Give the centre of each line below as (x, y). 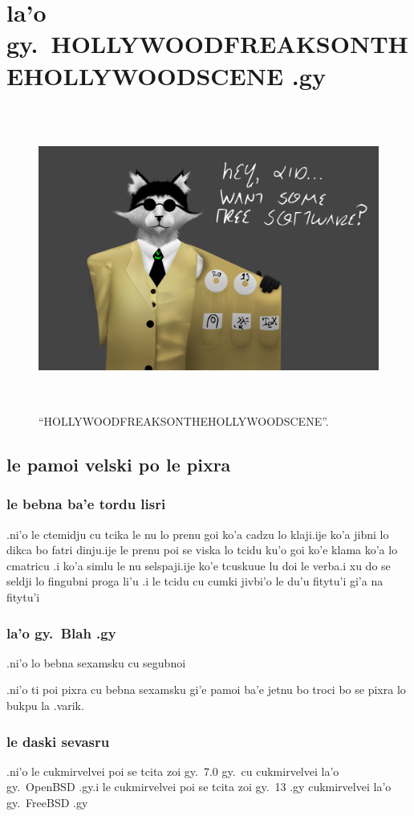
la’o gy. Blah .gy (61, 632)
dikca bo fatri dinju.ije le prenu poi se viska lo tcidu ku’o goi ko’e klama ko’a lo (202, 550)
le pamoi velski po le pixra (119, 465)
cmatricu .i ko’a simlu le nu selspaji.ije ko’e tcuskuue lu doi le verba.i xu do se (199, 565)
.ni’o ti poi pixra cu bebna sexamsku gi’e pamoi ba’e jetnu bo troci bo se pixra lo (206, 690)
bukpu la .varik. (45, 705)
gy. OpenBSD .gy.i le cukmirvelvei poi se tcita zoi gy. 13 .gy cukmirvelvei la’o (199, 787)
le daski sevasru (58, 741)
